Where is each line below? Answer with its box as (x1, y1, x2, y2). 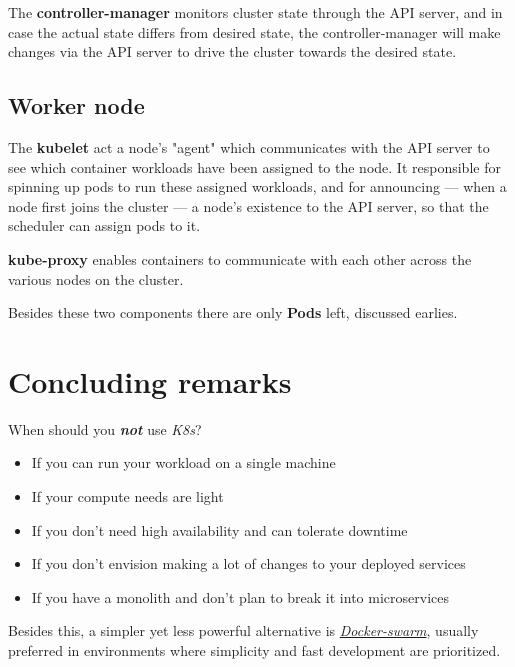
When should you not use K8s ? (8, 418, 202, 439)
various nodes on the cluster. (8, 268, 184, 289)
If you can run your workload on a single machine (31, 452, 336, 473)
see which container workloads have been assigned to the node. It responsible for (8, 156, 501, 177)
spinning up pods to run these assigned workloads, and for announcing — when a (8, 176, 507, 197)
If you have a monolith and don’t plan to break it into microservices (31, 586, 449, 607)
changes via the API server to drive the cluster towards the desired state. (8, 41, 457, 62)
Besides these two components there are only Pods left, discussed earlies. (8, 302, 458, 323)
